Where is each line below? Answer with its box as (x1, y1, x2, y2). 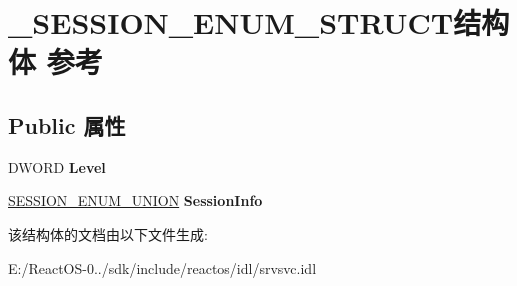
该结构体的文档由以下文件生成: (8, 223, 208, 244)
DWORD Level (8, 156, 106, 177)
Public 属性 (8, 109, 126, 140)
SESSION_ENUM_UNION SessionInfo (8, 190, 263, 211)
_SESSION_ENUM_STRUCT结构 (8, 2, 510, 43)
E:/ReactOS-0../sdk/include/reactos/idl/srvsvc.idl (8, 257, 317, 278)
